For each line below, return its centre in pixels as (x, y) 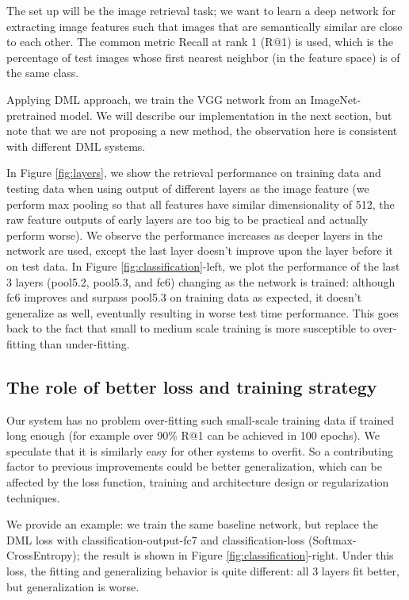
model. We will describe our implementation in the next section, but (226, 115)
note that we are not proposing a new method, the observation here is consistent (202, 131)
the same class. (43, 73)
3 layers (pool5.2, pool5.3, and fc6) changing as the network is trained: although (201, 281)
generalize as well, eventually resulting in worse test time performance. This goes (203, 312)
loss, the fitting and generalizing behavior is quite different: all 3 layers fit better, (203, 571)
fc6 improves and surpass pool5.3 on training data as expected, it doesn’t (184, 297)
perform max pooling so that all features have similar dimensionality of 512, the (201, 204)
